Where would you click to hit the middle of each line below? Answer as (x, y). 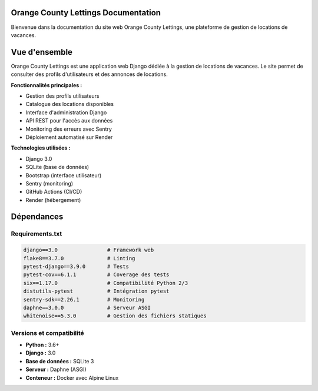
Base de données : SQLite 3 (60, 361)
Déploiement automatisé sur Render (69, 137)
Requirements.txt (37, 234)
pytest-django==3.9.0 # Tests (76, 267)
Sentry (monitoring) (49, 183)
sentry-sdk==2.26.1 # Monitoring (84, 299)
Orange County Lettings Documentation (86, 13)
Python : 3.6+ (42, 345)
